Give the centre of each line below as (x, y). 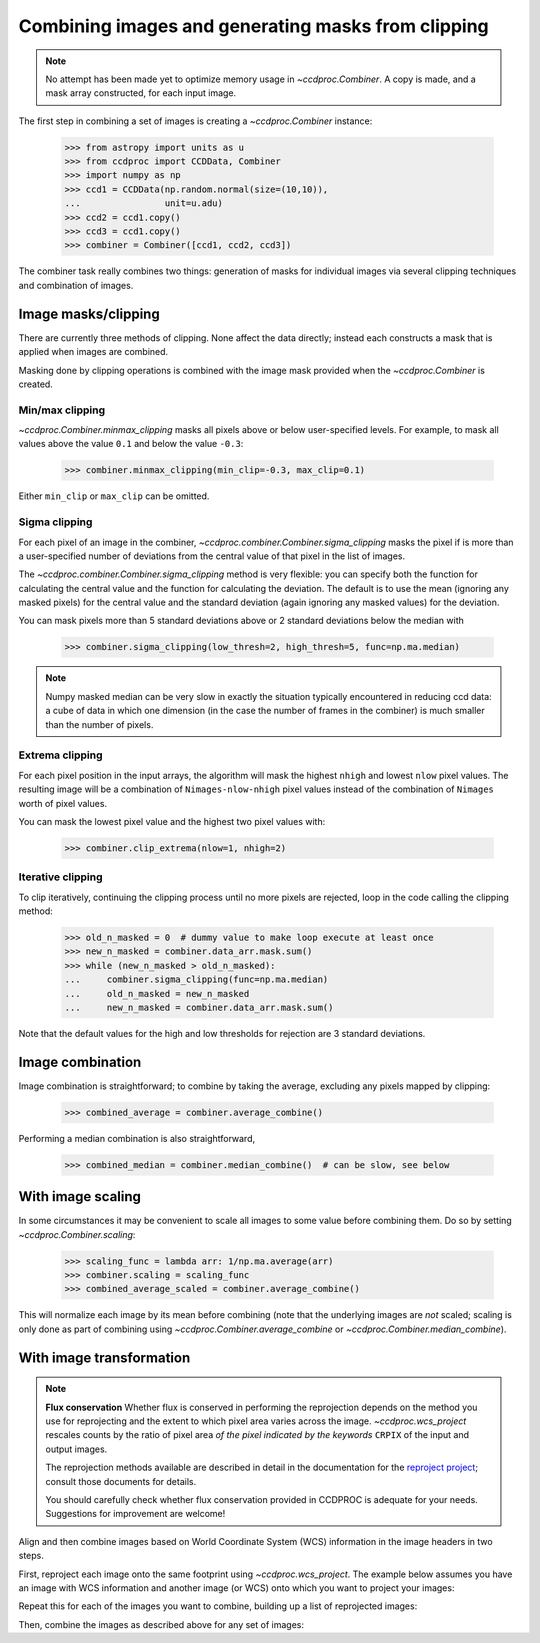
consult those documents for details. (121, 1481)
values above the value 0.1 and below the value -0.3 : (131, 444)
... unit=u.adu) (144, 203)
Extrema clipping (61, 755)
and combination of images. (76, 285)
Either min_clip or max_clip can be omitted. (114, 496)
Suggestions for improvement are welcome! (135, 1514)
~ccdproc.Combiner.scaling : (77, 1234)
